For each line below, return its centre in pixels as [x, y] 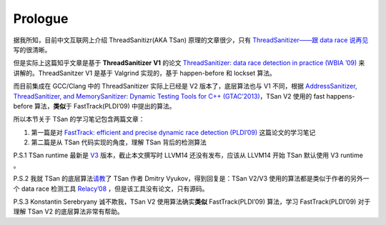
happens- [341, 96]
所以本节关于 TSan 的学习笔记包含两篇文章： [79, 119]
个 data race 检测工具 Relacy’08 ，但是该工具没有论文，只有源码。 [111, 189]
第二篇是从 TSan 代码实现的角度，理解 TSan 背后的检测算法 [119, 142]
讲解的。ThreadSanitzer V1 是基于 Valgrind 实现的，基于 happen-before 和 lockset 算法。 [145, 73]
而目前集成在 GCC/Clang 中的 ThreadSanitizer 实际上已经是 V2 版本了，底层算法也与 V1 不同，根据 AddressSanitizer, [185, 86]
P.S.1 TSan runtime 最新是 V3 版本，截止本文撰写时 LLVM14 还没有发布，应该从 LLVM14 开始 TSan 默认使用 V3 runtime [188, 155]
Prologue [41, 19]
